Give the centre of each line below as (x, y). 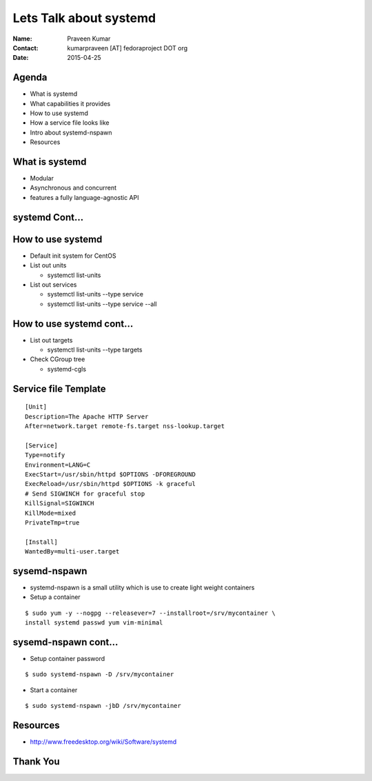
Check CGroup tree (58, 359)
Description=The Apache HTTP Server (87, 416)
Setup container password (68, 659)
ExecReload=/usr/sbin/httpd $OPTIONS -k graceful (111, 484)
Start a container (54, 690)
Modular (42, 179)
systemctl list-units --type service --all (102, 304)
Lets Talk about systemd (84, 18)
